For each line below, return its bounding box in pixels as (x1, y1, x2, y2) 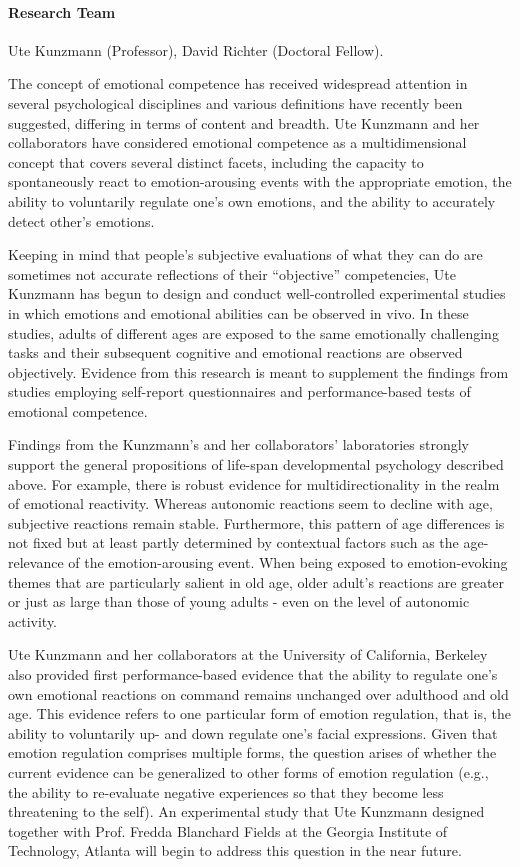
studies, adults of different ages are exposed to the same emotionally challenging (8, 322, 499, 343)
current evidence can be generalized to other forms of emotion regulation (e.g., (8, 761, 489, 782)
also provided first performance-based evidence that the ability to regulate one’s (8, 664, 498, 685)
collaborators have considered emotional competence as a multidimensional (8, 132, 467, 153)
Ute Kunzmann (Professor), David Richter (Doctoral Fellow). (8, 39, 384, 60)
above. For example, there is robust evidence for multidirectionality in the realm (8, 473, 500, 494)
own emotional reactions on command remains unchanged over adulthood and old (8, 683, 509, 704)
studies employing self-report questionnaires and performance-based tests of (8, 381, 471, 402)
